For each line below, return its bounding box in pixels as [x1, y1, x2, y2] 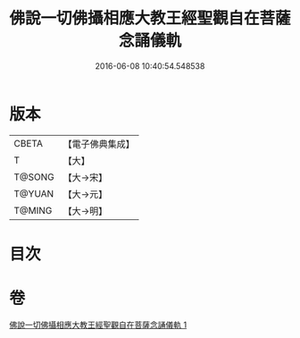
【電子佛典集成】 [62, 138, 136, 150]
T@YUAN [13, 187, 54, 199]
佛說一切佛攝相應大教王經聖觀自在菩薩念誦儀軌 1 [9, 319, 187, 330]
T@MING [13, 204, 53, 216]
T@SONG [13, 171, 55, 183]
